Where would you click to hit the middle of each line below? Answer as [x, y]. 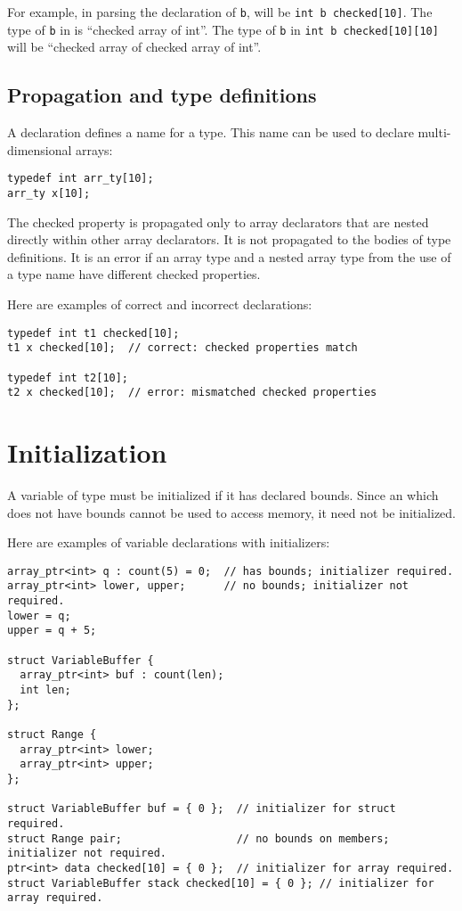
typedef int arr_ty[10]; [81, 179]
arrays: [94, 149]
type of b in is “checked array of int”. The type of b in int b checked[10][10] [223, 29]
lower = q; [39, 616]
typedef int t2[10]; [68, 378]
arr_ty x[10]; [49, 193]
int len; [45, 690]
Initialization [87, 452]
